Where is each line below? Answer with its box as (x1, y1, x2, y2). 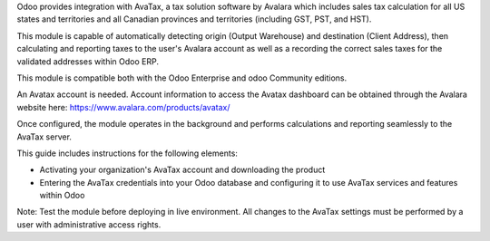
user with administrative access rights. (16, 218, 162, 230)
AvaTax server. (16, 131, 73, 142)
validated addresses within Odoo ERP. (16, 55, 159, 67)
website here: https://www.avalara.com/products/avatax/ (16, 101, 230, 112)
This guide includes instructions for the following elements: (16, 148, 238, 159)
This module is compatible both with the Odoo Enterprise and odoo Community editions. (16, 72, 348, 83)
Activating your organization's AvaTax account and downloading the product (39, 164, 326, 176)
